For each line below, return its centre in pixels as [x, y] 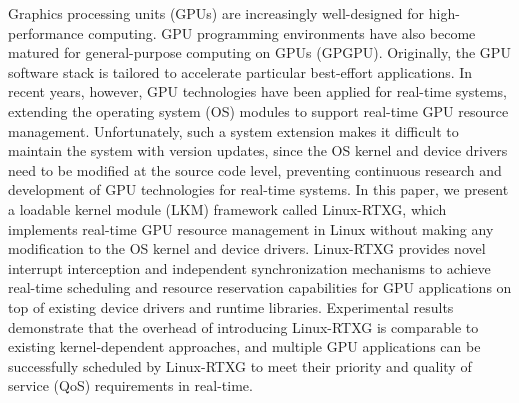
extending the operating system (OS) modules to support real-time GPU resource [258, 110]
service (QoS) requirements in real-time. [130, 385]
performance [46, 32]
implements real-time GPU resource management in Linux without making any [251, 228]
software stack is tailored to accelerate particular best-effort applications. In [240, 71]
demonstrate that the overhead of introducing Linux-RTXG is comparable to [243, 326]
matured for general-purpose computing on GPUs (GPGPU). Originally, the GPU [259, 52]
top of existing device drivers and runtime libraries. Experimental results [231, 306]
